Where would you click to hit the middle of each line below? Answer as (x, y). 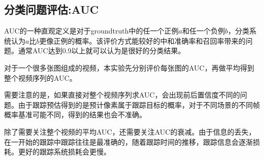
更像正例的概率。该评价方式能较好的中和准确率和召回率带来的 (142, 40)
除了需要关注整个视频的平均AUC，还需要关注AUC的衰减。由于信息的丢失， (130, 131)
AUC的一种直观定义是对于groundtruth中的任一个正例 (91, 31)
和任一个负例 (203, 31)
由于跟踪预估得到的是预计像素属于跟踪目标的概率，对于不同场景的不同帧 (139, 104)
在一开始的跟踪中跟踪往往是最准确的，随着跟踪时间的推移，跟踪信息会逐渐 (128, 141)
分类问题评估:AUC (52, 9)
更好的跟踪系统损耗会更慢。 (64, 152)
